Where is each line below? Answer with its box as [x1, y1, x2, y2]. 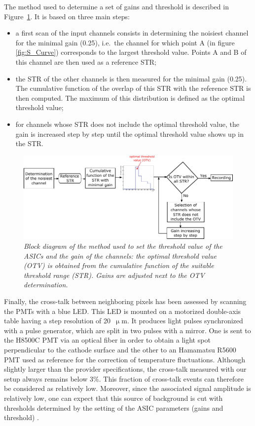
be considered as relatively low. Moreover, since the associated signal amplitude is [4, 383, 251, 393]
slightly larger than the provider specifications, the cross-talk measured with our [4, 364, 247, 374]
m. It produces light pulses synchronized [121, 315, 243, 326]
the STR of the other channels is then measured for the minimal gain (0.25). [15, 73, 247, 83]
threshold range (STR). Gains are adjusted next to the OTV [24, 270, 205, 280]
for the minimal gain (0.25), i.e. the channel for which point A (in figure [15, 37, 235, 47]
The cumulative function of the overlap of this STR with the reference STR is [15, 83, 251, 93]
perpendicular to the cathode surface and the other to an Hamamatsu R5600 [4, 344, 236, 354]
